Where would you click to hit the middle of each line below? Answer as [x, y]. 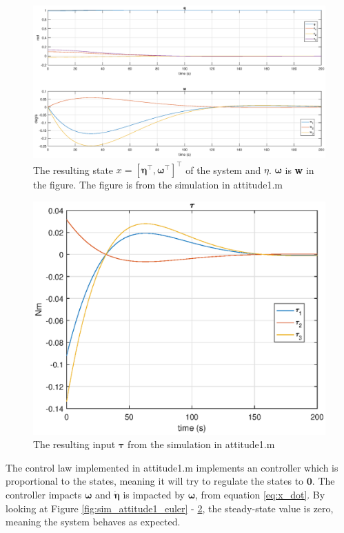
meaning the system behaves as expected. [93, 522]
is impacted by [154, 495]
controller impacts [44, 495]
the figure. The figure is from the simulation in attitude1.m [158, 185]
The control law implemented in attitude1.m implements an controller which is [172, 467]
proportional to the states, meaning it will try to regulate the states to [155, 481]
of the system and [223, 169]
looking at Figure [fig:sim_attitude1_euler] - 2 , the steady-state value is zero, [170, 508]
